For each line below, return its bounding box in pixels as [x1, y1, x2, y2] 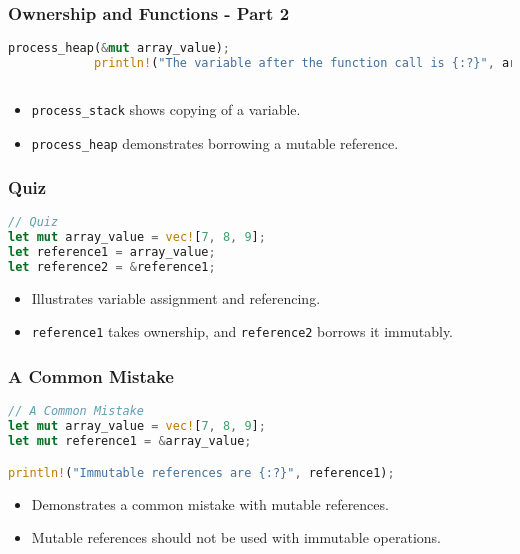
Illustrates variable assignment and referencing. [31, 287, 321, 308]
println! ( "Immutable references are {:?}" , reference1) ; [8, 465, 395, 480]
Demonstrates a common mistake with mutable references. [31, 493, 389, 514]
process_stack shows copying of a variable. [31, 98, 301, 119]
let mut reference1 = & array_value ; [8, 434, 252, 449]
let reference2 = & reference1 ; [8, 260, 216, 274]
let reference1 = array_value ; [8, 245, 216, 260]
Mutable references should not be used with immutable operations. [31, 527, 441, 548]
